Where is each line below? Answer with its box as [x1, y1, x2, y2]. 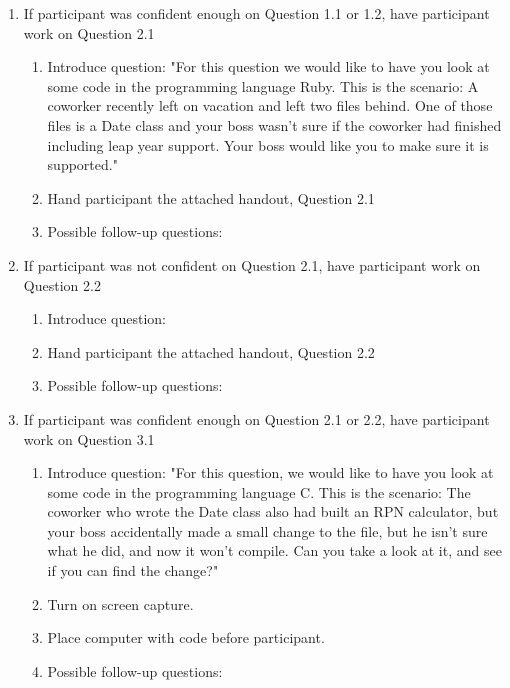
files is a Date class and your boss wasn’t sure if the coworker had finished [47, 114, 502, 135]
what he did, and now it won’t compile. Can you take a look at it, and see [47, 540, 502, 561]
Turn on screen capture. [47, 593, 194, 614]
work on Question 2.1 [23, 22, 155, 43]
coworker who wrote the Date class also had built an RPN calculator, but [47, 501, 499, 522]
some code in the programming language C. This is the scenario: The [47, 481, 471, 502]
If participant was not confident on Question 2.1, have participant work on [23, 254, 481, 275]
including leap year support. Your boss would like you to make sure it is [47, 134, 489, 155]
